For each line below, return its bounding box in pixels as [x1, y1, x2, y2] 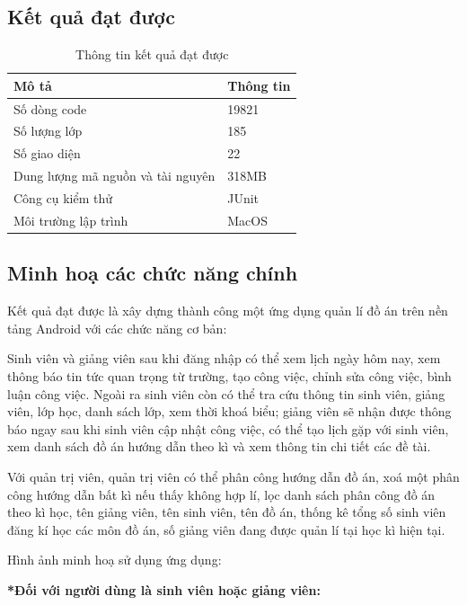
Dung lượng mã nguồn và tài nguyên [13, 166, 216, 185]
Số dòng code [13, 99, 87, 118]
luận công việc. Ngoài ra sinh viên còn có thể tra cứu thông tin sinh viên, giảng [7, 384, 445, 403]
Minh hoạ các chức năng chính [7, 259, 298, 287]
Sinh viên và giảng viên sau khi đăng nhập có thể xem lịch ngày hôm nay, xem [7, 349, 441, 368]
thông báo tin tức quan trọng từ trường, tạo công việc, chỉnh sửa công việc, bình [7, 366, 452, 385]
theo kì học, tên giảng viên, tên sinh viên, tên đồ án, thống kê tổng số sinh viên [7, 503, 446, 521]
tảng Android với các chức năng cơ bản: [7, 318, 227, 337]
